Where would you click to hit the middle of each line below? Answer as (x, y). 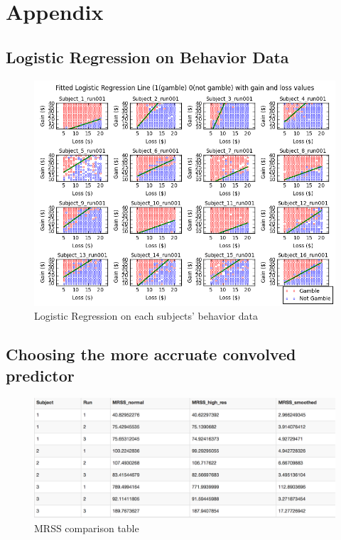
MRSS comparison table (87, 528)
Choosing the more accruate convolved (151, 354)
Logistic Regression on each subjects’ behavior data (146, 316)
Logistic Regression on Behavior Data (147, 56)
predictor (40, 375)
